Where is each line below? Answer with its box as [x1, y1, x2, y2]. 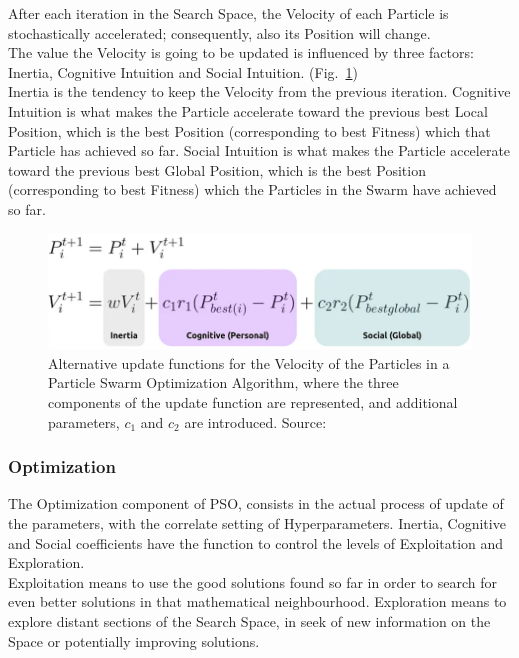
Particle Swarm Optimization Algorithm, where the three [48, 372, 399, 393]
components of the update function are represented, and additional [48, 392, 458, 413]
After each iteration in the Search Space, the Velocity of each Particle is [8, 3, 449, 23]
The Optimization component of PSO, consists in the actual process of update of [8, 493, 504, 514]
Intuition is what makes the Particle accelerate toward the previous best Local [8, 100, 488, 121]
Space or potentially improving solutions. [8, 630, 260, 651]
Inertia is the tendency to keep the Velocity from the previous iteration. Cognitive [8, 81, 511, 102]
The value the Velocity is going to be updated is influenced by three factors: [8, 42, 474, 63]
